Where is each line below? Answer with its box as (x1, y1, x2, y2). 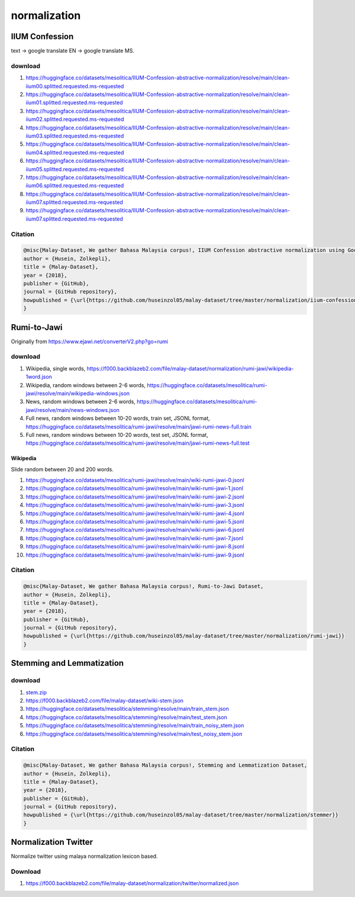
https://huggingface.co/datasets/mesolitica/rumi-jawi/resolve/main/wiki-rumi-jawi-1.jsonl (25, 485, 244, 492)
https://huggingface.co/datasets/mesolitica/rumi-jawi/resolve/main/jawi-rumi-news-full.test (25, 439, 250, 447)
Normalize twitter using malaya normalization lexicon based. (11, 853, 158, 860)
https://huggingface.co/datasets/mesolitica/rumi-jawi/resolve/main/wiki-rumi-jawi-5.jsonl (25, 518, 244, 525)
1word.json (25, 374, 53, 381)
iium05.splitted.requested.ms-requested (25, 165, 124, 173)
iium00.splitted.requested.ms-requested (25, 82, 124, 90)
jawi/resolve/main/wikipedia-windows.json (25, 390, 130, 397)
